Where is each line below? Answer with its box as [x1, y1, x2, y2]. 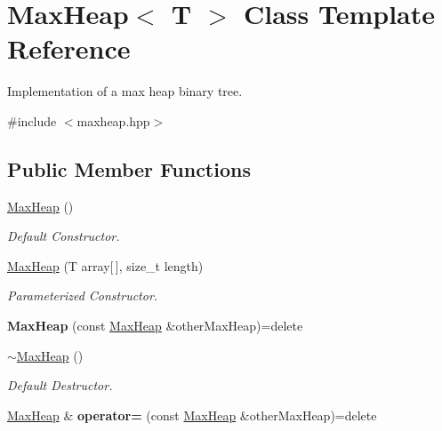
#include [7, 111, 57, 130]
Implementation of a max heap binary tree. [7, 82, 243, 100]
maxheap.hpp [76, 111, 150, 130]
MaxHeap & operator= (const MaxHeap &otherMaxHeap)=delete [7, 405, 377, 424]
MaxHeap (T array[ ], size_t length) [7, 256, 204, 275]
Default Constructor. [7, 227, 120, 245]
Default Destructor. [7, 376, 113, 395]
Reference [7, 30, 131, 67]
